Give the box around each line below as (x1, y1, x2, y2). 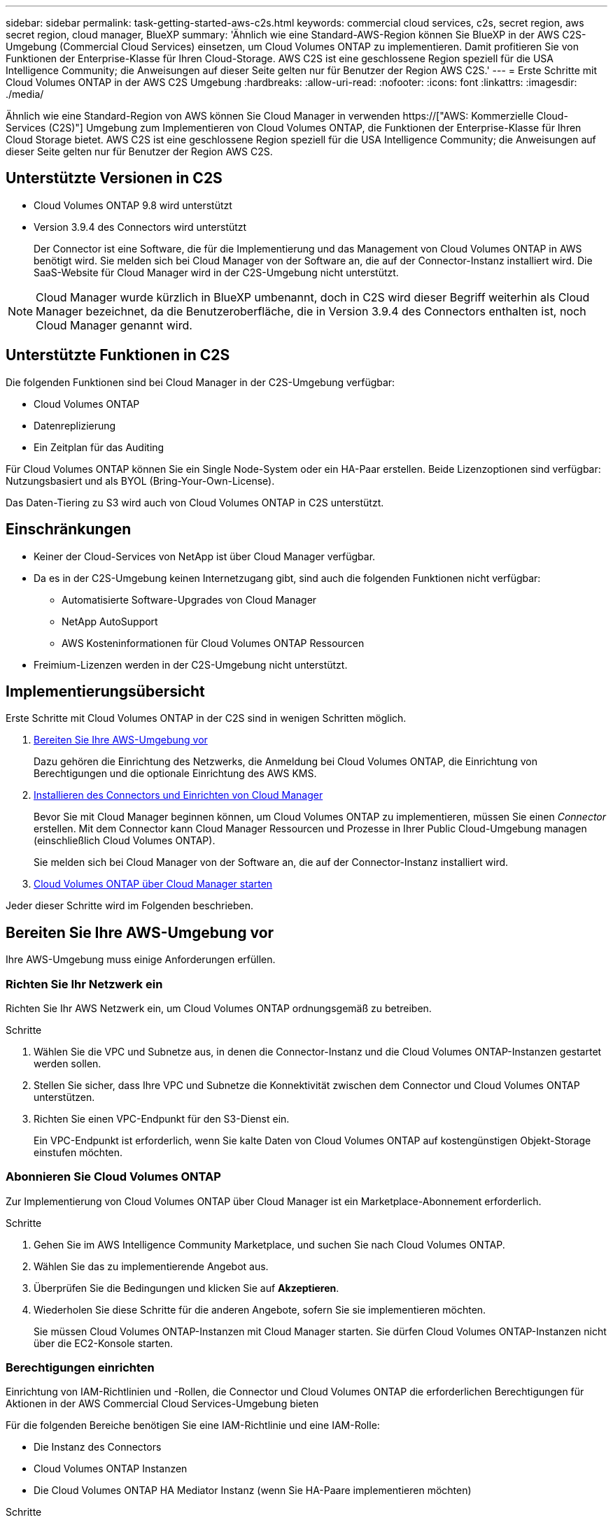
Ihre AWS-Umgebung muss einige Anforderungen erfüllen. (6, 953, 276, 966)
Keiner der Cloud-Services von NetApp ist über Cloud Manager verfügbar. (34, 550, 376, 562)
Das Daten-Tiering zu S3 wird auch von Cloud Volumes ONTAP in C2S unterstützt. (6, 496, 384, 508)
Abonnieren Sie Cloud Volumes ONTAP (6, 1169, 221, 1184)
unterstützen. (34, 1090, 95, 1103)
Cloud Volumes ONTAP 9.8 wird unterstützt (34, 199, 232, 211)
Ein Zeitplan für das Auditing (34, 441, 164, 453)
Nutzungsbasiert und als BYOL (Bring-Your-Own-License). (6, 474, 275, 487)
